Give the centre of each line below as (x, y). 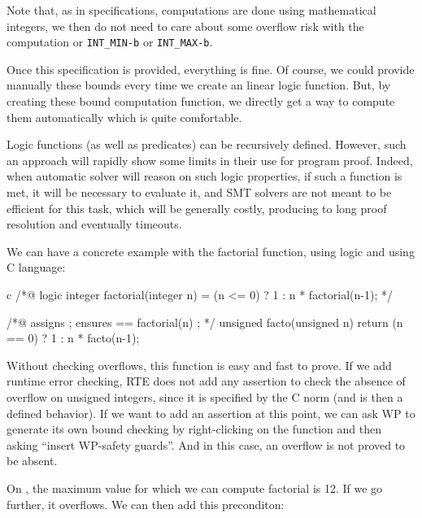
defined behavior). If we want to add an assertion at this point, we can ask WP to (211, 413)
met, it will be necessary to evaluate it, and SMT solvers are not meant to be (199, 192)
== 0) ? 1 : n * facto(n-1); (73, 338)
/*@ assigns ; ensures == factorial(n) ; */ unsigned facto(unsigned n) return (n (205, 322)
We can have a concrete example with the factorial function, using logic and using (211, 251)
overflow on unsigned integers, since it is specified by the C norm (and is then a (205, 396)
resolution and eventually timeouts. (94, 224)
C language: (36, 267)
